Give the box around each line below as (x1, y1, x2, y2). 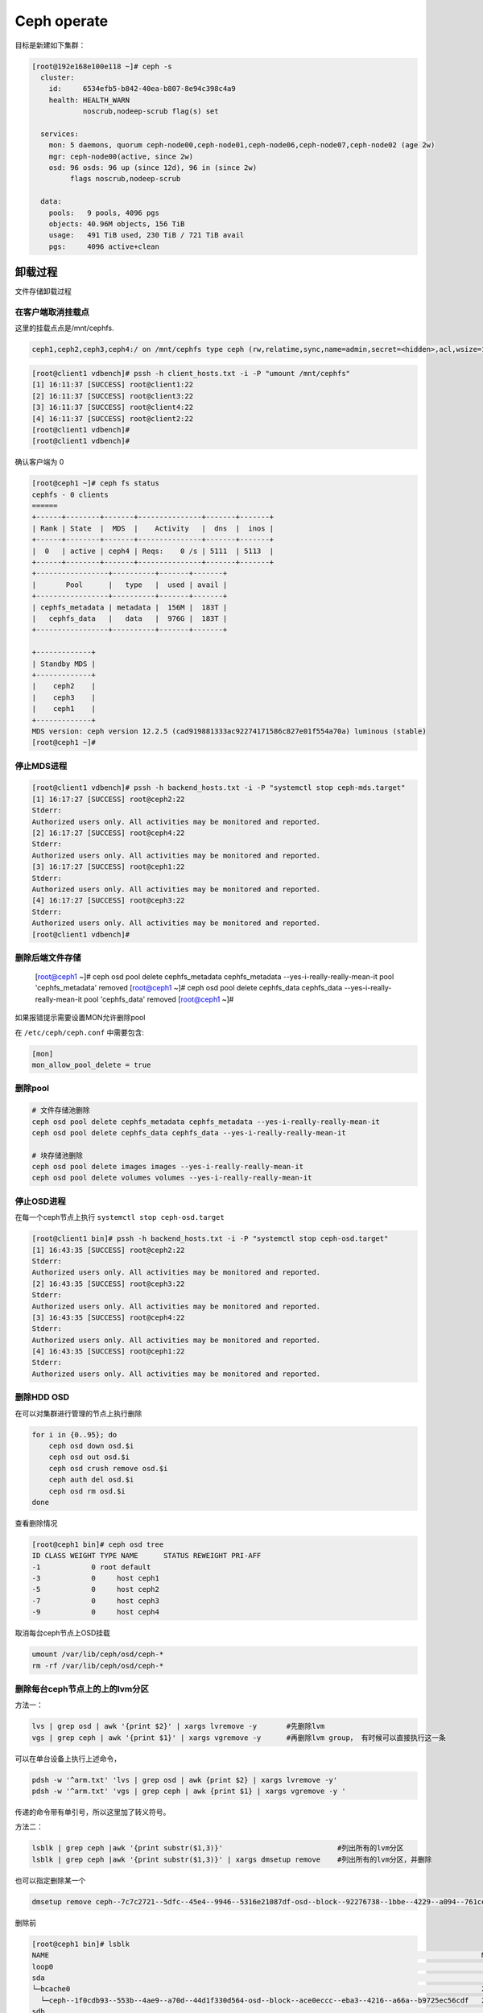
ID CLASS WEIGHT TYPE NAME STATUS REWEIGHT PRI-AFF (31, 1551, 262, 1560)
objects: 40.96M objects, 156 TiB (48, 220, 185, 229)
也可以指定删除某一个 (14, 1875, 86, 1885)
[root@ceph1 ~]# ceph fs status (31, 479, 160, 488)
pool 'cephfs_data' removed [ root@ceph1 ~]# (83, 994, 234, 1004)
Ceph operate (14, 12, 109, 30)
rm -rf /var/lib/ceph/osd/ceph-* (31, 1661, 164, 1670)
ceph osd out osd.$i (48, 1453, 130, 1461)
